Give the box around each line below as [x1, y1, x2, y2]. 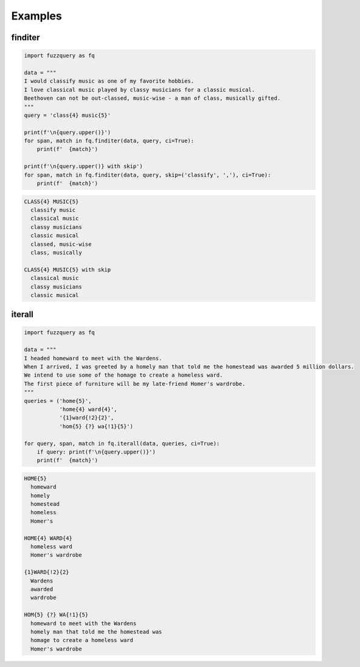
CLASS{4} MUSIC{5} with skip [24, 266, 111, 273]
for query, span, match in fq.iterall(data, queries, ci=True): [24, 440, 220, 447]
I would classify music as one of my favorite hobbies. [24, 78, 195, 85]
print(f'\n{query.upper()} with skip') [24, 163, 143, 170]
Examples [11, 9, 62, 23]
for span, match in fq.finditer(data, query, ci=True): [24, 138, 195, 144]
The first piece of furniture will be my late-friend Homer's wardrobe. [24, 380, 246, 387]
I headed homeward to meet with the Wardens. [24, 355, 162, 361]
